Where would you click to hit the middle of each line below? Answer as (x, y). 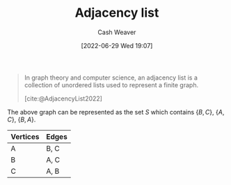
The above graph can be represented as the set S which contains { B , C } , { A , (116, 112)
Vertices (25, 136)
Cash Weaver (117, 32)
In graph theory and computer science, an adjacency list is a (111, 77)
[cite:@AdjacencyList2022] (63, 98)
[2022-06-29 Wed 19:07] (117, 45)
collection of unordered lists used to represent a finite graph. (111, 84)
